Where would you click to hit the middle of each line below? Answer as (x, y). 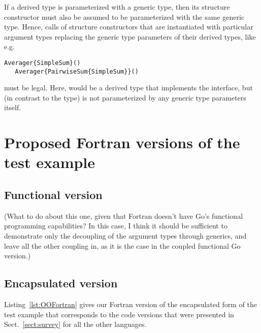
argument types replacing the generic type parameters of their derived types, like (130, 36)
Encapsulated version (61, 283)
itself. (13, 107)
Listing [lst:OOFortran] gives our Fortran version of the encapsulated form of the (130, 304)
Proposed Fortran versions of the (122, 142)
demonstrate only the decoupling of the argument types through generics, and (125, 236)
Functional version (53, 195)
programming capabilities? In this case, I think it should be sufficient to (116, 226)
